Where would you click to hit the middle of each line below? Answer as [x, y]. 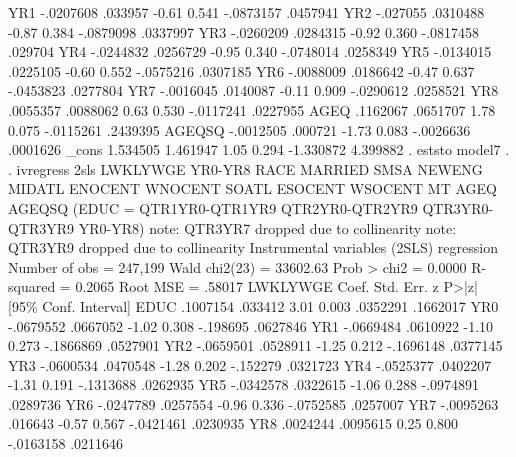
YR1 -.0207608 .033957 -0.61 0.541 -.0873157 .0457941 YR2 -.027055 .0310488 [246, 12]
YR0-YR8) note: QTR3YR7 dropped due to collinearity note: [267, 227]
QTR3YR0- [458, 207]
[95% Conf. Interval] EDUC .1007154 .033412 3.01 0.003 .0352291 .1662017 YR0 [253, 305]
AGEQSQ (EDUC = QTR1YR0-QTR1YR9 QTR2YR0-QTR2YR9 [213, 207]
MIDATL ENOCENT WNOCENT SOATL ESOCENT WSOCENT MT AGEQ [252, 188]
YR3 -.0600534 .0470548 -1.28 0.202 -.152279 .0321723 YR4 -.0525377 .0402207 [250, 364]
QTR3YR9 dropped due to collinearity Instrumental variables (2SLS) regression [253, 247]
